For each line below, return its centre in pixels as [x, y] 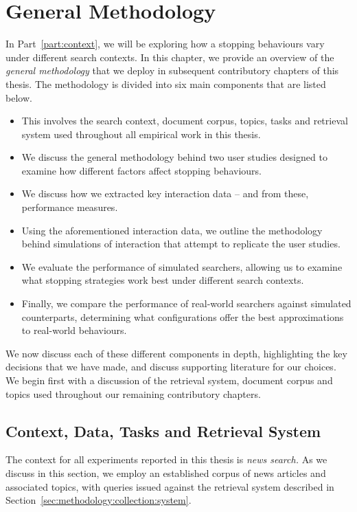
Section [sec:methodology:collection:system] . [99, 500]
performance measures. [70, 207]
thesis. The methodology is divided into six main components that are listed [166, 84]
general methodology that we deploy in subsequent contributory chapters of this [172, 70]
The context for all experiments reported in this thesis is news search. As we [166, 459]
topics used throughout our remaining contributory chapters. [133, 393]
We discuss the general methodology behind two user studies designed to [174, 157]
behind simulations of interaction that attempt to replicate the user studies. [181, 244]
